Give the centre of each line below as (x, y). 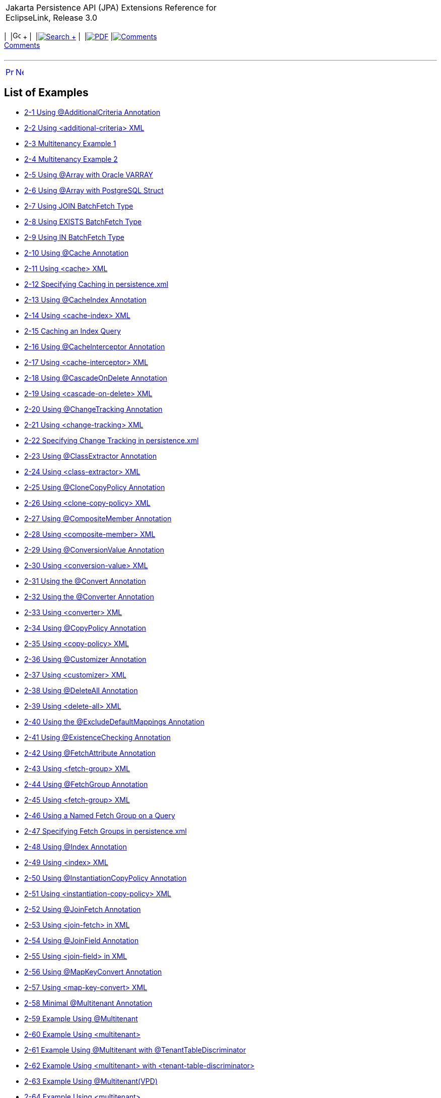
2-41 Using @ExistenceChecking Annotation (98, 737)
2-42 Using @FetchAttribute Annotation (90, 753)
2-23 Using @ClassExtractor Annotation (91, 456)
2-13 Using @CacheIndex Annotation (86, 299)
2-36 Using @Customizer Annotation (85, 659)
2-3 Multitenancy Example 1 (70, 143)
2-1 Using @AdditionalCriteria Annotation (92, 112)
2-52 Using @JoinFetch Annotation (83, 909)
